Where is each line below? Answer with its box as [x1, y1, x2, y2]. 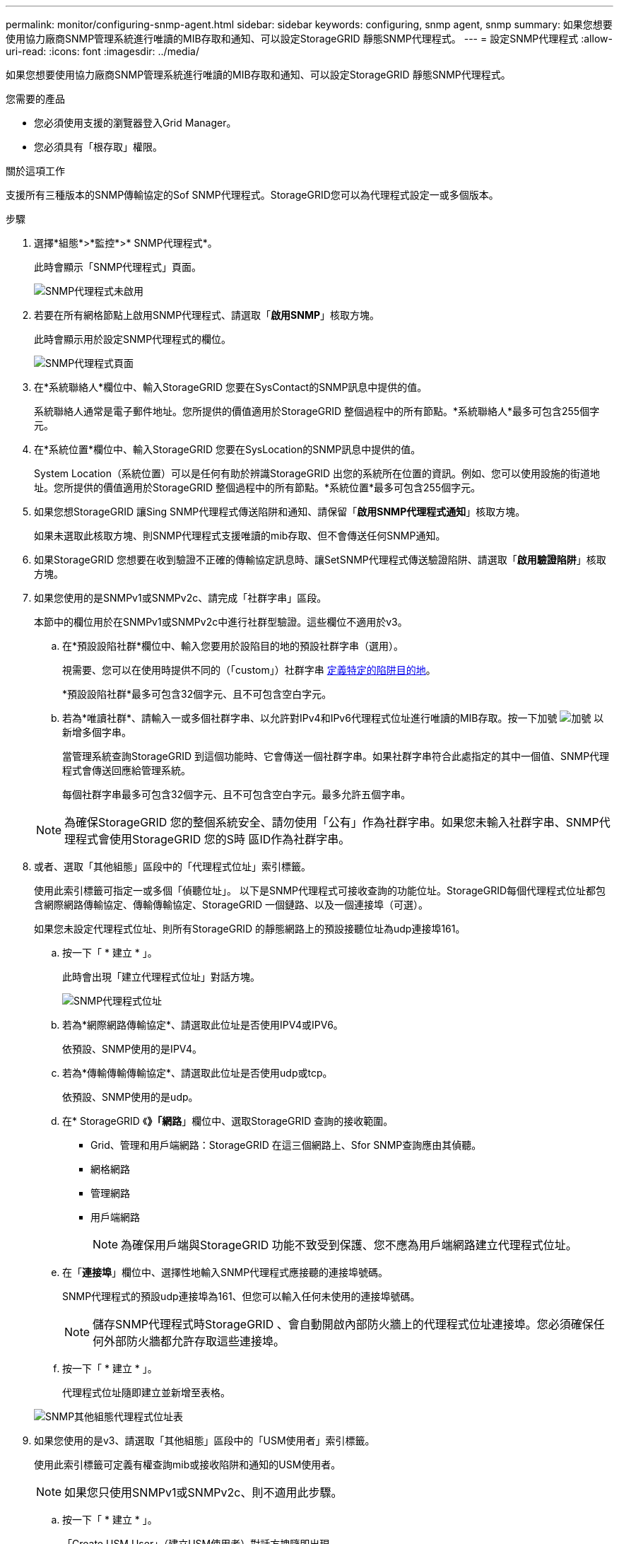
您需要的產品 [6, 93, 65, 105]
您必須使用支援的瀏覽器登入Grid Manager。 [34, 117, 237, 129]
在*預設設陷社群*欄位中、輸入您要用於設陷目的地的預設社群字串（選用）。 [62, 640, 404, 652]
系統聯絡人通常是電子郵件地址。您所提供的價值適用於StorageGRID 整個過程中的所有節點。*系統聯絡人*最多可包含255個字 [34, 405, 600, 417]
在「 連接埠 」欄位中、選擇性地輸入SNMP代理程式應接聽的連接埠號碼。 [62, 1266, 389, 1278]
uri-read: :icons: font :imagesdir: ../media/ [6, 45, 199, 57]
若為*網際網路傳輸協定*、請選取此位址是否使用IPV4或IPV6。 [62, 1019, 343, 1031]
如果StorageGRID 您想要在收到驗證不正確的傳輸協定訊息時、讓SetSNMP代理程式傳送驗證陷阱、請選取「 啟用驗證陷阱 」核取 [34, 554, 606, 566]
